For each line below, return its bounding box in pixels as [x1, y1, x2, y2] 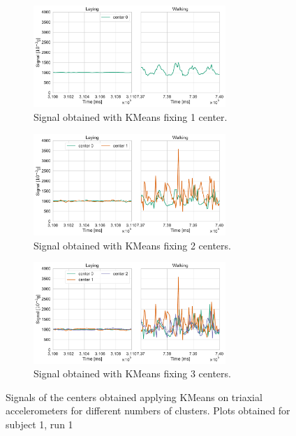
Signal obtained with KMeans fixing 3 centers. [34, 366, 231, 381]
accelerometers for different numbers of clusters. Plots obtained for [6, 403, 290, 418]
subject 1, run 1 [6, 416, 73, 431]
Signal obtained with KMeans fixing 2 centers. [34, 238, 231, 252]
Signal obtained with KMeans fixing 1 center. [34, 109, 228, 124]
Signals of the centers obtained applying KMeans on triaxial [6, 389, 262, 404]
